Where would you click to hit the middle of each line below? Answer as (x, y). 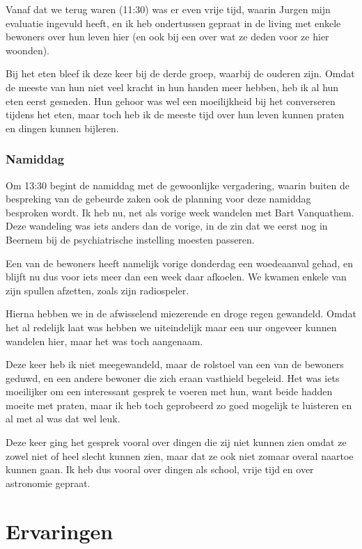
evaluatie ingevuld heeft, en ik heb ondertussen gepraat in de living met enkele (173, 23)
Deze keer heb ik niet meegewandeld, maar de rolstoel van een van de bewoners (175, 364)
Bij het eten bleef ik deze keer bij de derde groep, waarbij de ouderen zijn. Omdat (180, 73)
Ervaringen (60, 531)
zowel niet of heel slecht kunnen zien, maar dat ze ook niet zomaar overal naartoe (180, 455)
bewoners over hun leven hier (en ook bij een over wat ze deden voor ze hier (167, 37)
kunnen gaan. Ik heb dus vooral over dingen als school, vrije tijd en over (160, 469)
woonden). (28, 50)
